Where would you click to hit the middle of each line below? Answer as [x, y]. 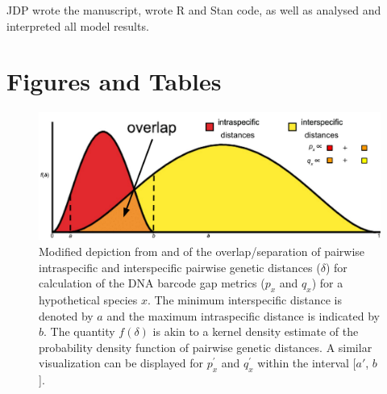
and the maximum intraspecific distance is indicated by [243, 315]
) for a [327, 283]
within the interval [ [307, 363]
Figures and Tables [114, 81]
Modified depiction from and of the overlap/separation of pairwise [202, 251]
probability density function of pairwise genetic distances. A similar [206, 347]
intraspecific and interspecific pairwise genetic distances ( [180, 267]
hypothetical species [88, 300]
